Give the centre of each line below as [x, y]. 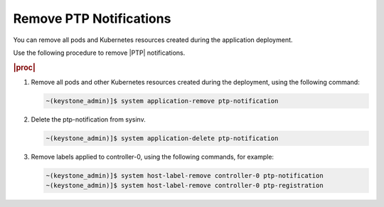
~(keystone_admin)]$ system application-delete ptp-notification [162, 138]
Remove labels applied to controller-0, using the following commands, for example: [152, 156]
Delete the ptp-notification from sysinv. [88, 119]
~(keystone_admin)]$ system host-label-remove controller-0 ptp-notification [185, 175]
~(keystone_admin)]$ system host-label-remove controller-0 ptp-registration [185, 186]
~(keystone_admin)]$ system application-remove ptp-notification [162, 101]
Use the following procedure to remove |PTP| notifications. [99, 53]
